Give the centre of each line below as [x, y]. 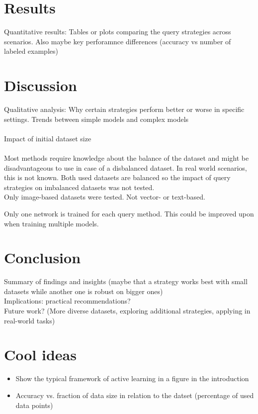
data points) [34, 405]
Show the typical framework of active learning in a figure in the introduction [132, 378]
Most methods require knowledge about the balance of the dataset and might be [127, 158]
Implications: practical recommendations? [67, 301]
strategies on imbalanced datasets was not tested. [79, 187]
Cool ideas [40, 355]
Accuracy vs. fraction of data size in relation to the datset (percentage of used [135, 395]
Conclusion [43, 258]
